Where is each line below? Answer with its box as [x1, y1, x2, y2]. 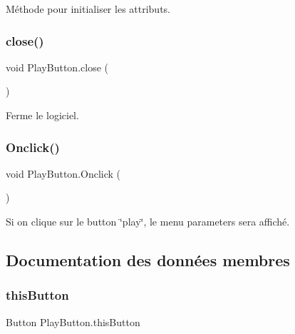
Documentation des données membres [6, 248, 290, 270]
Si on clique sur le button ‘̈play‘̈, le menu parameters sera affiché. [6, 214, 290, 228]
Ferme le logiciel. [6, 108, 79, 122]
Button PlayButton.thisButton [6, 314, 140, 329]
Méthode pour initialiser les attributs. [6, 1, 170, 16]
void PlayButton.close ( [6, 59, 108, 74]
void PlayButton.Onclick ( [6, 166, 121, 181]
